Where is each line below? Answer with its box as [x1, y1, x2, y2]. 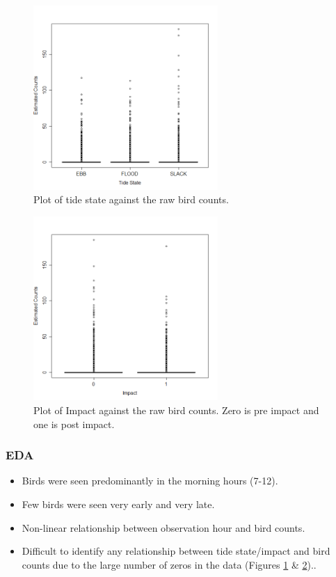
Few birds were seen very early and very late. [22, 496, 215, 511]
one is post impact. [33, 416, 115, 431]
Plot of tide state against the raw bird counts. [33, 192, 229, 207]
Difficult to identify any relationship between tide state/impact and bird [22, 544, 330, 558]
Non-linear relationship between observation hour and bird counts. [22, 520, 305, 535]
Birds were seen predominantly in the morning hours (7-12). [22, 473, 278, 488]
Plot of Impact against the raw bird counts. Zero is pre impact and [33, 402, 319, 417]
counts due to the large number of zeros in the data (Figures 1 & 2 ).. [22, 557, 317, 571]
